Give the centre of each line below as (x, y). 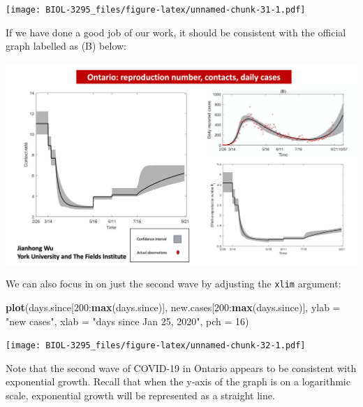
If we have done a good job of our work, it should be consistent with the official (176, 32)
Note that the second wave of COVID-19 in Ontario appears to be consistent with (181, 367)
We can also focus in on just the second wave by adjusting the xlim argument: (173, 284)
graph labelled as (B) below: (66, 46)
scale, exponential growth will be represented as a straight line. (140, 395)
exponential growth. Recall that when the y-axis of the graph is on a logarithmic (178, 381)
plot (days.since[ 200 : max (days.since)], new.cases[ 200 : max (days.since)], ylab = (173, 307)
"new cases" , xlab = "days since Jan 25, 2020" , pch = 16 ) (127, 321)
